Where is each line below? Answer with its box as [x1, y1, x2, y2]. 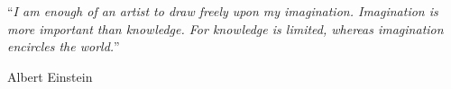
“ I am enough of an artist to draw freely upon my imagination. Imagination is [7, 2, 438, 20]
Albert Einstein [7, 67, 93, 85]
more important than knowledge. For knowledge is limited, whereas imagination [7, 19, 444, 38]
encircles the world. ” [7, 37, 120, 56]
